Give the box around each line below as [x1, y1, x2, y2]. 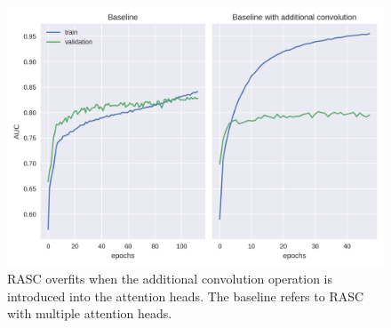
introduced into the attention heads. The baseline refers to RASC [7, 286, 364, 305]
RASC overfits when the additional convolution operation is [7, 269, 333, 288]
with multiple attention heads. [7, 304, 172, 323]
